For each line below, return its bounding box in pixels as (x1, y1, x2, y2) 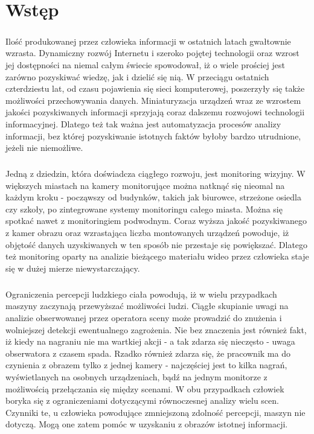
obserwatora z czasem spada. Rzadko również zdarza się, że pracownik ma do (5, 346, 290, 359)
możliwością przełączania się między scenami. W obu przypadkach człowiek (5, 382, 284, 395)
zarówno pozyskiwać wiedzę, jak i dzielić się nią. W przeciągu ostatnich (5, 70, 269, 83)
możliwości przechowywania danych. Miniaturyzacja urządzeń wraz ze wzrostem (5, 94, 301, 106)
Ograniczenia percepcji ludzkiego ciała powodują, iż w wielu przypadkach (5, 287, 277, 300)
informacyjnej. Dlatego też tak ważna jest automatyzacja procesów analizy (5, 117, 281, 130)
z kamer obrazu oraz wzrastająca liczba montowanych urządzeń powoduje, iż (5, 226, 289, 239)
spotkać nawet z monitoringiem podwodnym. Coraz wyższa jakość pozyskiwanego (5, 214, 307, 227)
